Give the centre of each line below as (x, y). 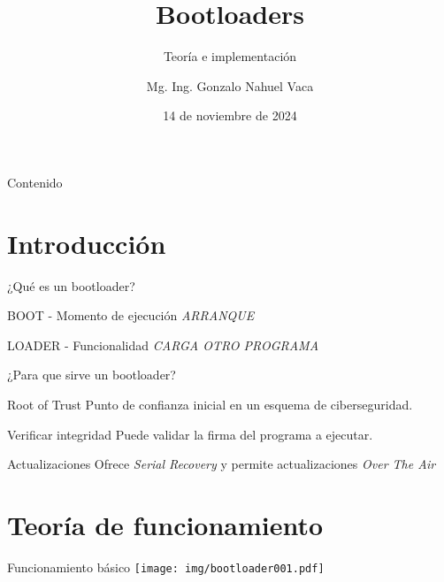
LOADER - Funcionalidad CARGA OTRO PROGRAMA (163, 345)
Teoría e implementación (230, 56)
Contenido (35, 182)
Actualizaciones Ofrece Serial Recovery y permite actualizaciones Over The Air (222, 464)
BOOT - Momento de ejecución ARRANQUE (131, 315)
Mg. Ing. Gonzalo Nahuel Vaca (230, 85)
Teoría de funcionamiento (165, 524)
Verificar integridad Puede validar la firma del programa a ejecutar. (190, 434)
